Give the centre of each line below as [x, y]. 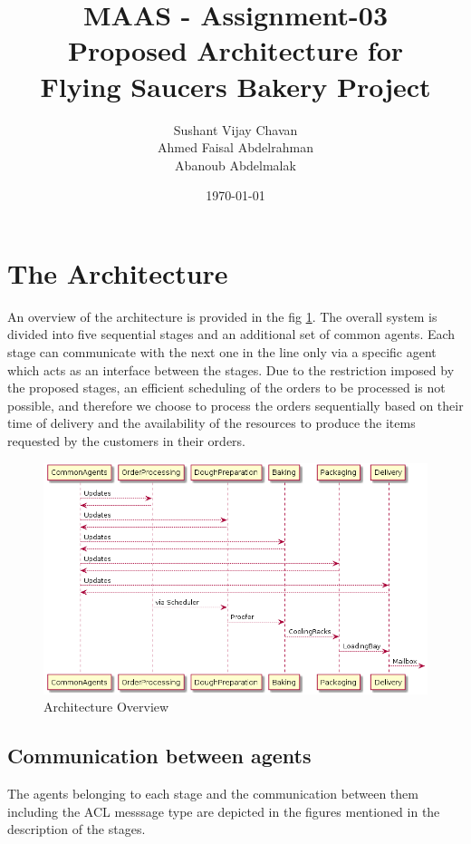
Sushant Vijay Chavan [235, 129]
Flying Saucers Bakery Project [235, 86]
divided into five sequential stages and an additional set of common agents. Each [231, 334]
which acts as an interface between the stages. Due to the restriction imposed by [231, 369]
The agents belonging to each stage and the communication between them [213, 794]
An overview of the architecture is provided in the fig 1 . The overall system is [222, 316]
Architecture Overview [106, 707]
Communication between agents [159, 756]
